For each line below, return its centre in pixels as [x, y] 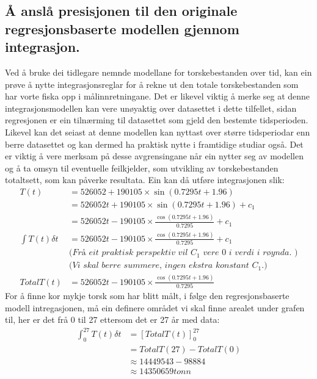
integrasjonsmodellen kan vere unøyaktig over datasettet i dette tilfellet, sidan [151, 108]
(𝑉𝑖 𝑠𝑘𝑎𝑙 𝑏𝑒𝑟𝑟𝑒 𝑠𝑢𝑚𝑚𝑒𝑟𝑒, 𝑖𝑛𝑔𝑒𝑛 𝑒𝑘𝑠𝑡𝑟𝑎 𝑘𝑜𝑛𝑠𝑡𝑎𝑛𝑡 [159, 266]
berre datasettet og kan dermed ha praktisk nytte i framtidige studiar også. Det [154, 144]
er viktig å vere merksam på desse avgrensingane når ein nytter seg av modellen [155, 156]
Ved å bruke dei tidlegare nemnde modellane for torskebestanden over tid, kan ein [158, 72]
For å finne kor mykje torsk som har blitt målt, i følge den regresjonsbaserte [147, 296]
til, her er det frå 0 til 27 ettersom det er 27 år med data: [112, 319]
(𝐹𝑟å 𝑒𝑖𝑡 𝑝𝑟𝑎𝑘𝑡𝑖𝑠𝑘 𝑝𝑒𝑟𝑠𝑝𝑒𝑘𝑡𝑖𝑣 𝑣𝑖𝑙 [129, 253]
